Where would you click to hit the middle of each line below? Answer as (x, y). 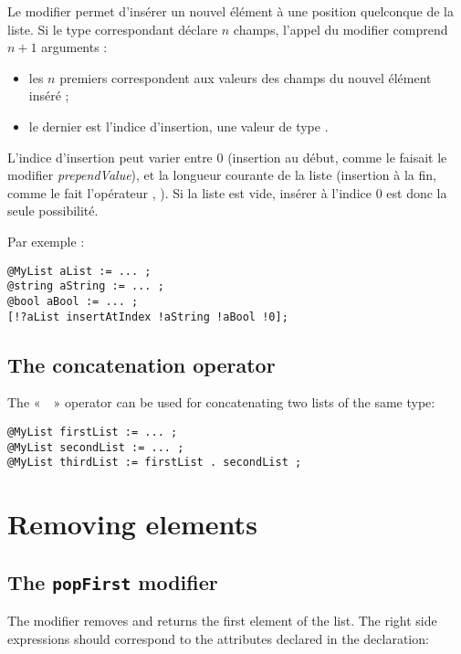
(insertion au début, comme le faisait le (337, 157)
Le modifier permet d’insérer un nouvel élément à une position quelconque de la (230, 11)
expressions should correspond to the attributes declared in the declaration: (218, 638)
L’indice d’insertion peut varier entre (110, 157)
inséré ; (49, 95)
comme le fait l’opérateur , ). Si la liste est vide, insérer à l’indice (189, 192)
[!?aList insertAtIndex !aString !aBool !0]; (148, 316)
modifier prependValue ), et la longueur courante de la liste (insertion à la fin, (222, 175)
